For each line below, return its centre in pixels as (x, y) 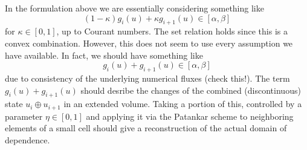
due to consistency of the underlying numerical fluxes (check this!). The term (147, 78)
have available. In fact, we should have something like (104, 55)
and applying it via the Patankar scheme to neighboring (190, 116)
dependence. (27, 140)
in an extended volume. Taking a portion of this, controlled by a (183, 104)
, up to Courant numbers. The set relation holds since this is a (172, 31)
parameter (24, 116)
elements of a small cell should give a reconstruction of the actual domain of (146, 128)
